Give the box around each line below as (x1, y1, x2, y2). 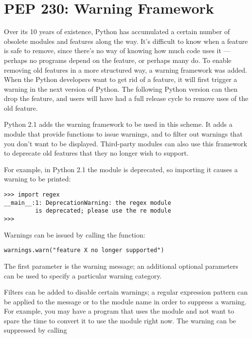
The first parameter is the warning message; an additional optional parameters (4, 260, 238, 271)
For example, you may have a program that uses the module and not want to (4, 306, 234, 316)
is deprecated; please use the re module (35, 207, 171, 215)
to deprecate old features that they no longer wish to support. (4, 148, 189, 158)
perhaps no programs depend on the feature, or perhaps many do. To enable (4, 55, 232, 65)
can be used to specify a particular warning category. (4, 270, 162, 280)
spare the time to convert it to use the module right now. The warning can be (4, 315, 236, 325)
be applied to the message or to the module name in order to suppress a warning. (4, 296, 247, 306)
